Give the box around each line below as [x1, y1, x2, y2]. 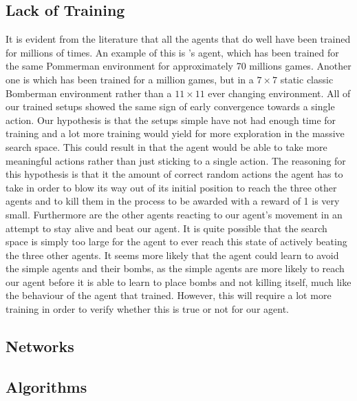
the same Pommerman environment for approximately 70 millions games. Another [6, 59, 351, 73]
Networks [6, 336, 74, 357]
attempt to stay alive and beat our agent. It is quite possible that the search [6, 220, 327, 235]
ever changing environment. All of [208, 85, 351, 100]
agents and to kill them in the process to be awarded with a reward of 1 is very [6, 194, 340, 208]
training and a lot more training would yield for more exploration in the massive [6, 126, 345, 141]
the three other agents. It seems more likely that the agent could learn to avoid [6, 247, 339, 262]
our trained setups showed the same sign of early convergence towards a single [6, 99, 335, 114]
